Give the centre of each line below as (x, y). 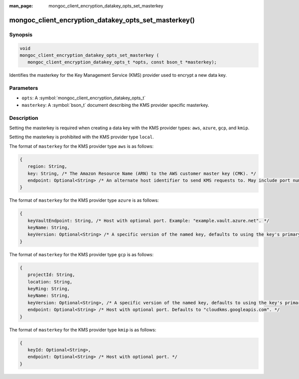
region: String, (47, 167)
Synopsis (21, 34)
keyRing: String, (49, 289)
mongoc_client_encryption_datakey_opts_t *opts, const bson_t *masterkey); (122, 62)
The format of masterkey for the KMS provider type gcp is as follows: (81, 254)
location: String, (50, 282)
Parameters (24, 88)
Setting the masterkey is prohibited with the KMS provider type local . (81, 137)
